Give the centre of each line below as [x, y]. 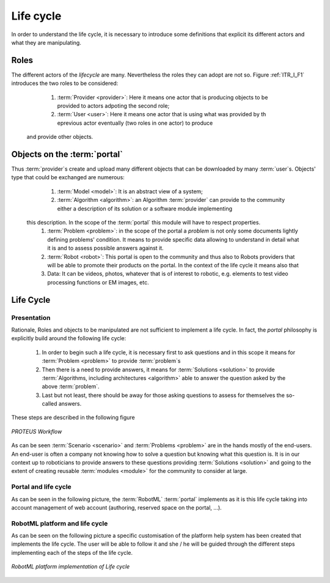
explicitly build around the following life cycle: [69, 338]
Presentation [31, 317]
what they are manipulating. [46, 42]
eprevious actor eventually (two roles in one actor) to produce [135, 123]
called [50, 404]
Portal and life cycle [41, 487]
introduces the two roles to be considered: [65, 83]
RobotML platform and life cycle [60, 523]
